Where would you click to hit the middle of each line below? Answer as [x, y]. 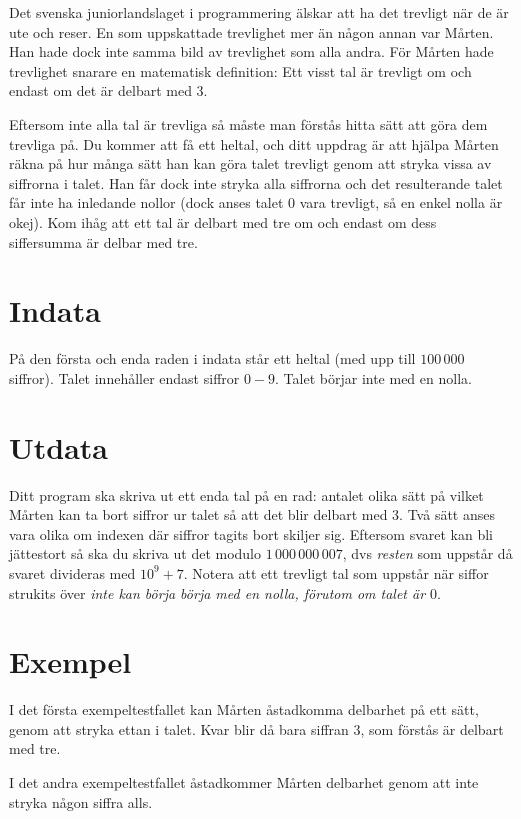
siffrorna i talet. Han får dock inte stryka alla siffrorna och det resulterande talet [256, 182]
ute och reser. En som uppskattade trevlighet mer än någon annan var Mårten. [251, 31]
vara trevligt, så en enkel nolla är [401, 202]
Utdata [59, 446]
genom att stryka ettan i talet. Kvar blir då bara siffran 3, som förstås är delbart [256, 728]
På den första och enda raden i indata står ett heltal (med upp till [212, 358]
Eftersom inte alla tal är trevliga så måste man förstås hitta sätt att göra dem [248, 123]
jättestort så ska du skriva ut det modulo [135, 553]
